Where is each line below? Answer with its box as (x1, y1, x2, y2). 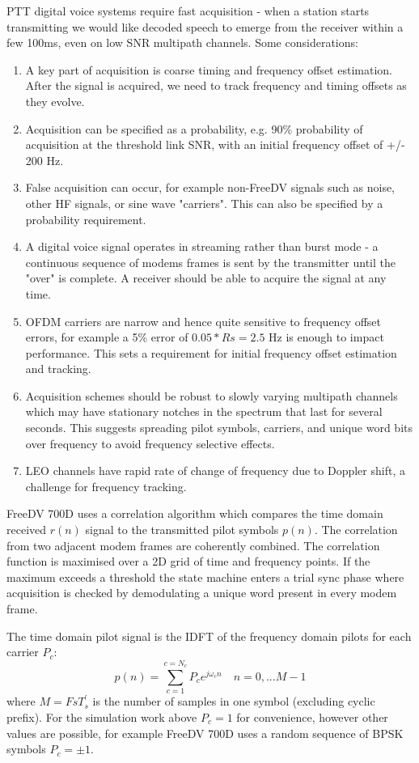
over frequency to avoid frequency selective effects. (25, 434, 275, 451)
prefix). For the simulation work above (6, 708, 197, 725)
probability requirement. (25, 210, 146, 227)
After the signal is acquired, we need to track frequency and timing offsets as (25, 77, 407, 94)
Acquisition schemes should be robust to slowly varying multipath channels (25, 387, 398, 404)
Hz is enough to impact (269, 329, 384, 345)
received (6, 521, 47, 538)
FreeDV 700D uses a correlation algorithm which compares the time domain (6, 505, 383, 522)
